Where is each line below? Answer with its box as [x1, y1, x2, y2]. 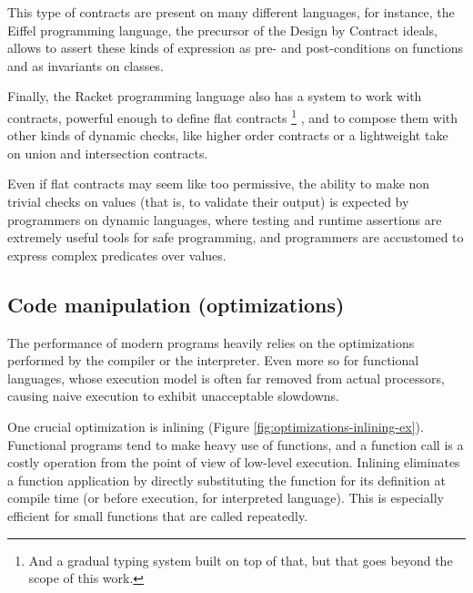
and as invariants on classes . [7, 56, 164, 75]
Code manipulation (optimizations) [7, 290, 345, 318]
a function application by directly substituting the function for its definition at [7, 470, 446, 489]
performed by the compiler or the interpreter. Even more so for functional [7, 351, 419, 370]
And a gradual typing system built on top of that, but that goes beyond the [28, 550, 453, 569]
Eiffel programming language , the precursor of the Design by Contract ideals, [7, 20, 438, 39]
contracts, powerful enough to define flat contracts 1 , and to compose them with [7, 105, 458, 127]
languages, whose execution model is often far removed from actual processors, [7, 368, 445, 387]
